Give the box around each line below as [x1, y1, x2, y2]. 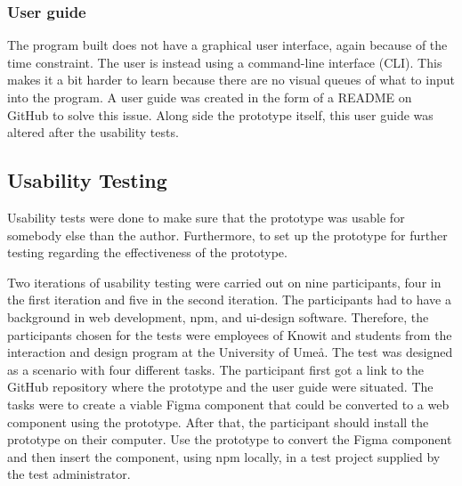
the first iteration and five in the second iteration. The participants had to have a [7, 290, 451, 309]
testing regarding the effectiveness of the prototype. [7, 243, 288, 262]
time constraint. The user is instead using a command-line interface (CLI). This [7, 53, 442, 71]
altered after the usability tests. [7, 123, 179, 142]
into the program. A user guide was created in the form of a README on [7, 88, 412, 106]
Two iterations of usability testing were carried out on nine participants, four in [7, 272, 442, 291]
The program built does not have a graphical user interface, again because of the [7, 36, 448, 54]
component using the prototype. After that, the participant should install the [7, 412, 429, 431]
